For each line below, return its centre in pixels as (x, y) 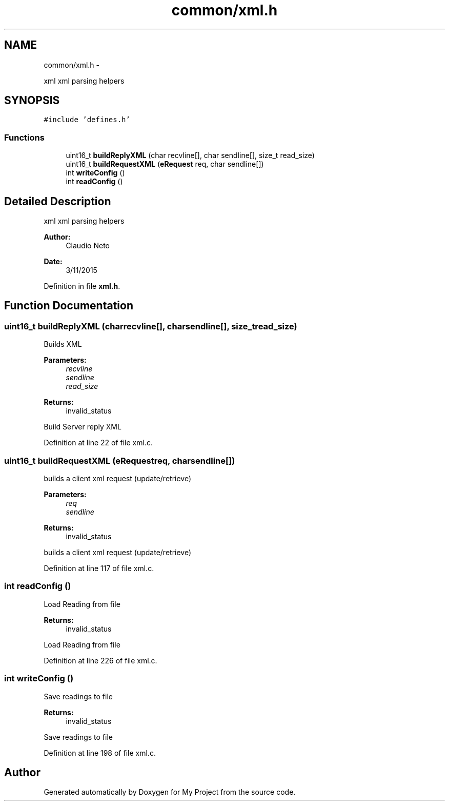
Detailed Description (58, 201)
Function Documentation (69, 306)
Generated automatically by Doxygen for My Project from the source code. (170, 792)
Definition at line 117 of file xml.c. (99, 568)
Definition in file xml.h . (82, 286)
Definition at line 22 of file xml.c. (98, 443)
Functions (24, 137)
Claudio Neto (88, 246)
